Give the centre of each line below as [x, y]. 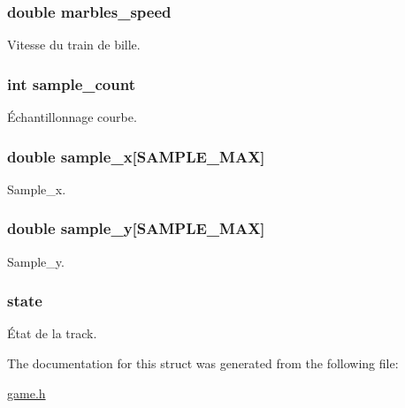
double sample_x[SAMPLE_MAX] [136, 156]
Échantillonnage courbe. [72, 117]
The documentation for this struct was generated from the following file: [203, 363]
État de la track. [52, 333]
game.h [27, 393]
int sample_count [71, 83]
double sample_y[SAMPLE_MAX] [136, 228]
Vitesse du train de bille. [74, 45]
